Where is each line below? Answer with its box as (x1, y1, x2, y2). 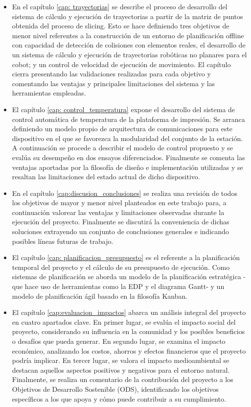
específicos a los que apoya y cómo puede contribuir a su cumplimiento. (12, 393, 226, 404)
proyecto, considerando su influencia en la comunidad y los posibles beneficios (12, 326, 245, 336)
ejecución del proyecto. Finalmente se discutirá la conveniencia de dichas (12, 216, 229, 227)
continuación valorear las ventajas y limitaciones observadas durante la (12, 207, 225, 217)
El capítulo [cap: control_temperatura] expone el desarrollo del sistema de (12, 104, 235, 114)
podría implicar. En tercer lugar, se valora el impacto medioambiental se (12, 355, 229, 365)
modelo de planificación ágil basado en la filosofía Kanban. (12, 290, 188, 301)
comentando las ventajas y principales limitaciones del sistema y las (12, 78, 215, 88)
